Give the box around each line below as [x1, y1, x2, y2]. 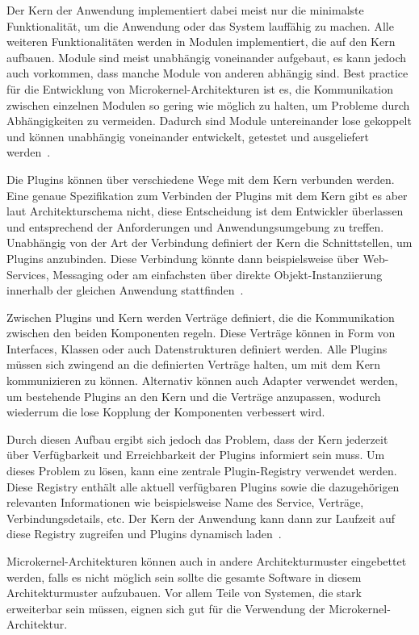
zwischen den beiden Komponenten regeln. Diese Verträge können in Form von [6, 324, 396, 341]
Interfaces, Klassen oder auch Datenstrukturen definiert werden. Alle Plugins [6, 340, 388, 357]
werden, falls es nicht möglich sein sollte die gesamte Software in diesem [6, 568, 362, 585]
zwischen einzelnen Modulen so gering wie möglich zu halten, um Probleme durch [6, 96, 410, 113]
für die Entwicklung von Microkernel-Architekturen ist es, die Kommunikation [6, 80, 393, 97]
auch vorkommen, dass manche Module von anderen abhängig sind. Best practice [6, 65, 409, 81]
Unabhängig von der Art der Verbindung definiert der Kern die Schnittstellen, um [6, 234, 413, 251]
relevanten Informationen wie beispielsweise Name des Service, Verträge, [6, 494, 364, 511]
